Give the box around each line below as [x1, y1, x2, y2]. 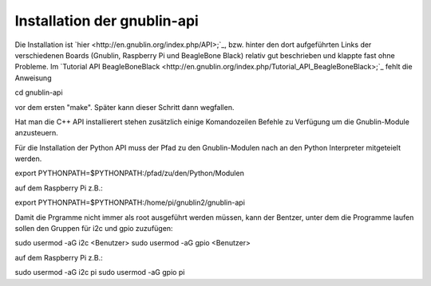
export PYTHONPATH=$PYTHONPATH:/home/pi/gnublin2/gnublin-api [14, 198, 245, 207]
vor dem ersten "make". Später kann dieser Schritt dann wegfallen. [14, 102, 235, 112]
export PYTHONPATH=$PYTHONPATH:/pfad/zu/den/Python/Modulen [14, 168, 245, 178]
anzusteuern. [14, 128, 59, 138]
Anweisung [14, 72, 52, 83]
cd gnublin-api [14, 88, 63, 97]
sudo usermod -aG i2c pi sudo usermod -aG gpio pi [14, 268, 185, 277]
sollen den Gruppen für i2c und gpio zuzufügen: [14, 224, 173, 233]
